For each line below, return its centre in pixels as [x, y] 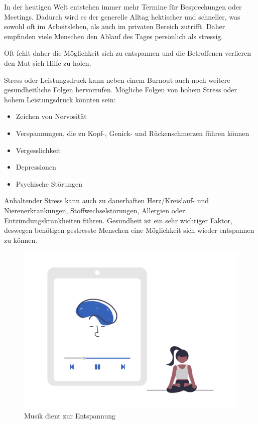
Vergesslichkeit [38, 150]
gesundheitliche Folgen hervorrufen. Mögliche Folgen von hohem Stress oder [121, 90]
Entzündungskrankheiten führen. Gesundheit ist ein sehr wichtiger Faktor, [118, 220]
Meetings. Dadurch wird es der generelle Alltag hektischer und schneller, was [122, 16]
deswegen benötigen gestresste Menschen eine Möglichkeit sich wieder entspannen [129, 230]
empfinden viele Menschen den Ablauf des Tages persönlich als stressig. [114, 36]
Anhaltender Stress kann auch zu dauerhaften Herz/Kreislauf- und [107, 200]
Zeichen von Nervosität [51, 116]
